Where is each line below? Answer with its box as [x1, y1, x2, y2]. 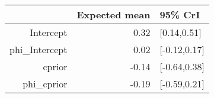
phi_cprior [23, 77, 68, 90]
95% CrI [159, 8, 200, 21]
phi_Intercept [9, 43, 68, 56]
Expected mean [76, 8, 151, 21]
